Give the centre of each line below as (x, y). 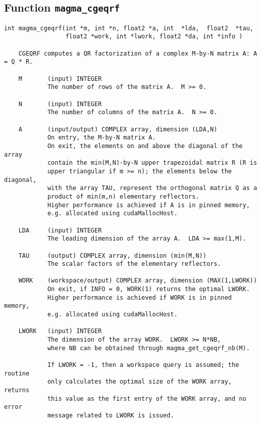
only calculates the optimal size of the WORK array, (140, 382)
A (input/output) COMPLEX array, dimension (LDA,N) (118, 129)
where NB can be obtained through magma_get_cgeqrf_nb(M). (148, 348)
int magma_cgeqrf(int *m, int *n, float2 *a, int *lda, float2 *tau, (129, 28)
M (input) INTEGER (60, 79)
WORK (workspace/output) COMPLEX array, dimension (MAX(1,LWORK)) (138, 281)
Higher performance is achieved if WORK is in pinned (140, 297)
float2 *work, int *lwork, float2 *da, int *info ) (154, 37)
